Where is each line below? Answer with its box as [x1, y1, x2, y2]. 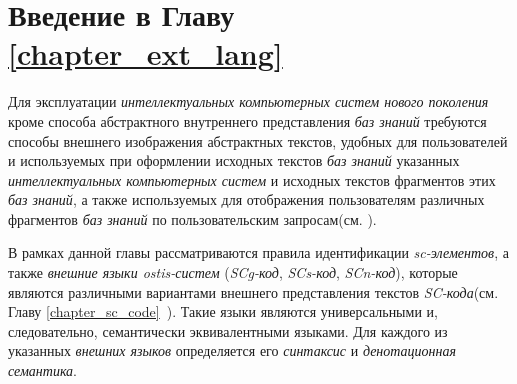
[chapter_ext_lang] [8, 33, 283, 74]
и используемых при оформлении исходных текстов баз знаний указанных [8, 150, 460, 171]
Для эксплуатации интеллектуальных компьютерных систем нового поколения [8, 91, 489, 112]
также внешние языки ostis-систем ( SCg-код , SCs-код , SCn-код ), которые [8, 262, 458, 283]
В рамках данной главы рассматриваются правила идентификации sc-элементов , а [8, 242, 509, 263]
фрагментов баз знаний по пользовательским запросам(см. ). [8, 208, 377, 229]
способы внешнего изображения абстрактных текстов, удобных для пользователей [8, 130, 508, 151]
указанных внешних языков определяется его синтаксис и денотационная [8, 340, 456, 361]
